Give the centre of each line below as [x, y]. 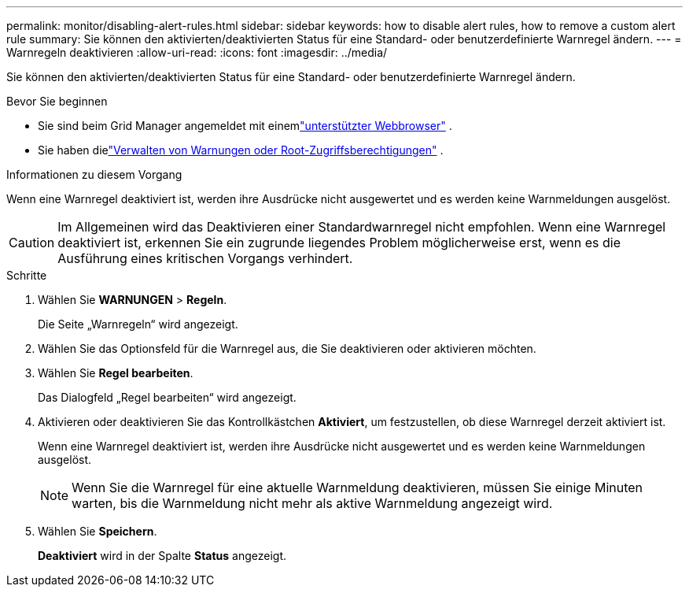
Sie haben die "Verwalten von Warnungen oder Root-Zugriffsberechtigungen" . [241, 150]
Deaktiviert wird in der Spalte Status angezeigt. [162, 556]
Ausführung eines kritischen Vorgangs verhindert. [205, 258]
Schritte [27, 275]
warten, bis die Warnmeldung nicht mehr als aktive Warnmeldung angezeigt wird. [312, 503]
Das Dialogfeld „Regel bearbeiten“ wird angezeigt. [167, 397]
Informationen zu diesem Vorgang [94, 174]
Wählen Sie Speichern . [98, 531]
